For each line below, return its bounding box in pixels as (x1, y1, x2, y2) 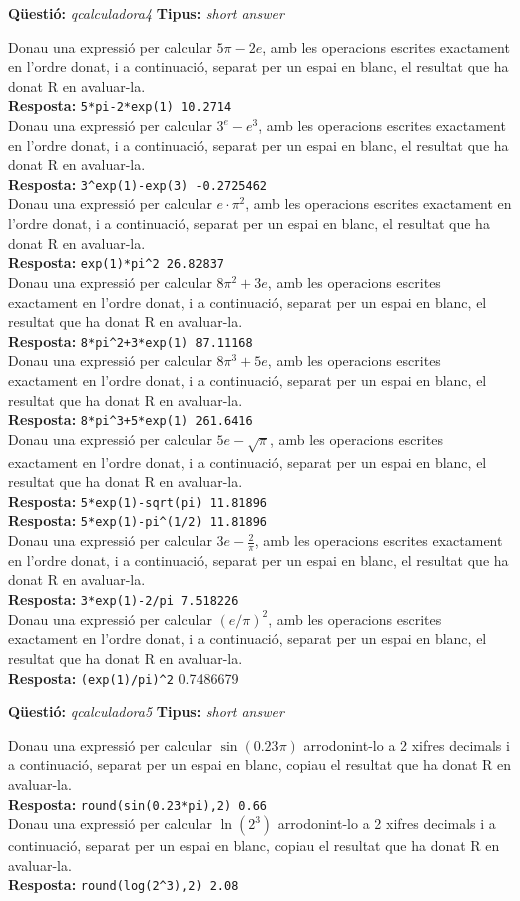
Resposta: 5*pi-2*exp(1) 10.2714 (8, 95, 232, 116)
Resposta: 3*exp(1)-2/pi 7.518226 (8, 589, 239, 610)
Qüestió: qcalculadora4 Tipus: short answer (8, 3, 284, 23)
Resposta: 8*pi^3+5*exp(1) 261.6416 (8, 409, 253, 430)
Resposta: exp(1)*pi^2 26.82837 (8, 252, 225, 273)
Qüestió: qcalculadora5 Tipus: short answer (8, 701, 284, 722)
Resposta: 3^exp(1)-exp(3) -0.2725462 (8, 173, 267, 194)
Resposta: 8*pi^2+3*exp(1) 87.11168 (8, 330, 253, 351)
